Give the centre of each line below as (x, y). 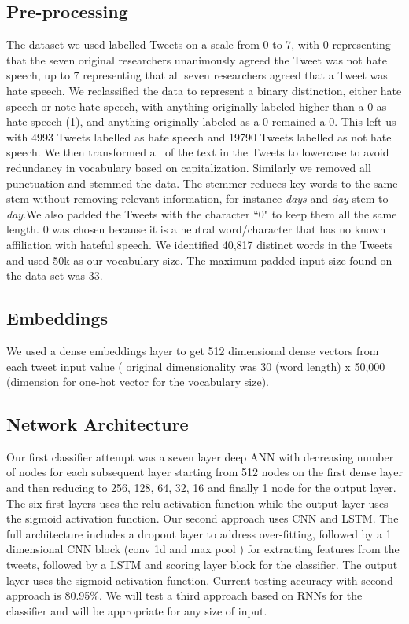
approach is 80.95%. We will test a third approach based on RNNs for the (184, 595)
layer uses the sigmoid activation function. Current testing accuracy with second (200, 580)
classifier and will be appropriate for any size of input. (137, 610)
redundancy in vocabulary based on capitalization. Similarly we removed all (189, 167)
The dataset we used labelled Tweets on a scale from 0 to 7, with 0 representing (199, 44)
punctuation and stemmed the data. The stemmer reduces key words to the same (202, 183)
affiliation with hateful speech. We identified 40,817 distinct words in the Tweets (200, 244)
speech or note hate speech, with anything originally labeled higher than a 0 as (197, 106)
